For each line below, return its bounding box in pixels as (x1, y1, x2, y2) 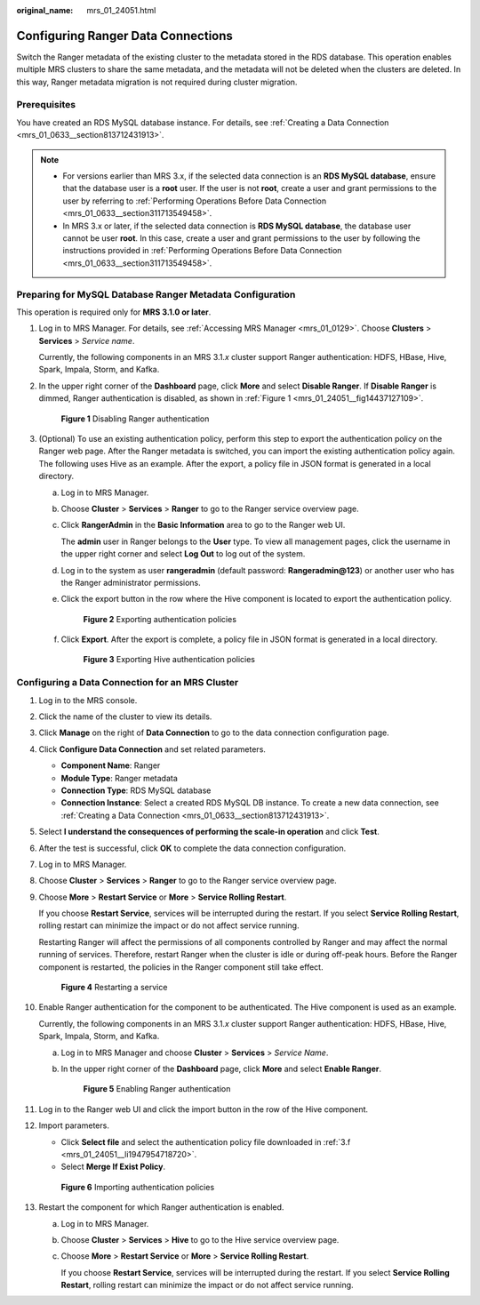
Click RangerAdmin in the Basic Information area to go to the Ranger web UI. (60, 520, 346, 531)
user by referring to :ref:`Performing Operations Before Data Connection (62, 196, 327, 206)
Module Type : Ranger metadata (60, 773, 178, 783)
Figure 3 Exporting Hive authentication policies (83, 654, 255, 665)
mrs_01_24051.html (86, 5, 156, 15)
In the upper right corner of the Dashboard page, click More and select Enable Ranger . (60, 1063, 382, 1074)
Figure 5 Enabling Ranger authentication (83, 1084, 231, 1094)
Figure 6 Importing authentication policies (60, 1181, 215, 1192)
